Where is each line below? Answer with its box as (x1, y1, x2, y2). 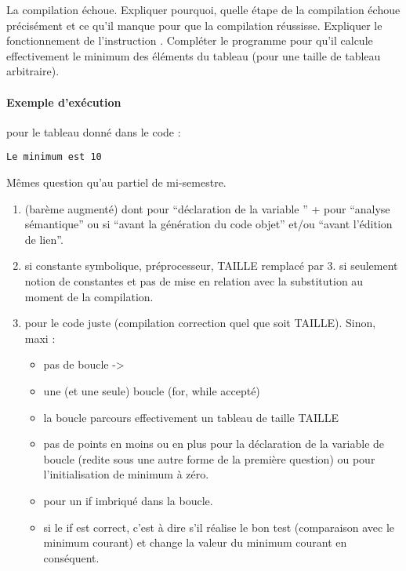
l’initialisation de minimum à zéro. (43, 466, 209, 482)
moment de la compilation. (24, 288, 154, 304)
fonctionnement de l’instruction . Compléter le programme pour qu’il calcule (6, 32, 373, 49)
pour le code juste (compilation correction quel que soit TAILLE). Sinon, (24, 315, 376, 331)
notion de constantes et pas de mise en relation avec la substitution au (24, 272, 364, 289)
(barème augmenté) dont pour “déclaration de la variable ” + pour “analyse (24, 200, 390, 216)
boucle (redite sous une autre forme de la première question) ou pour (43, 450, 375, 467)
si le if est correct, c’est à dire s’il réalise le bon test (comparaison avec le (43, 518, 395, 535)
